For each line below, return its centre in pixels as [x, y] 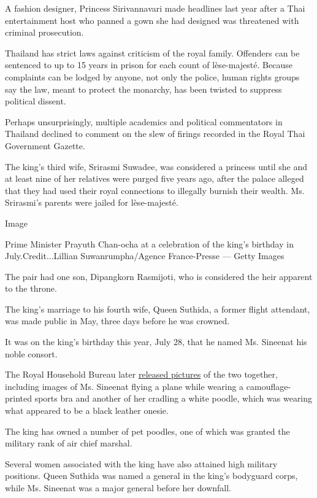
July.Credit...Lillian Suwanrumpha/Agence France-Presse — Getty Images [145, 256]
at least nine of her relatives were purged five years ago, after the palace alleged [155, 178]
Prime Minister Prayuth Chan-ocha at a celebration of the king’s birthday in [149, 243]
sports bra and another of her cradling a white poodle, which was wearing [174, 398]
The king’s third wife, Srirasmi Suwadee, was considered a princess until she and [156, 166]
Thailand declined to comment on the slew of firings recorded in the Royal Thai [155, 134]
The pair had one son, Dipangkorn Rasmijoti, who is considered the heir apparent [159, 276]
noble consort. [31, 353]
